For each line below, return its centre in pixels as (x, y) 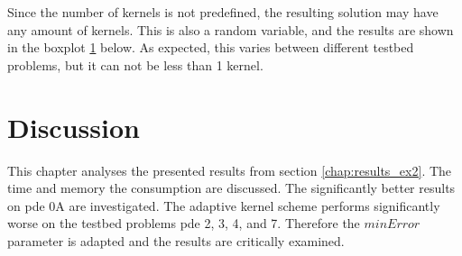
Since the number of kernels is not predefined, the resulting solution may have (223, 12)
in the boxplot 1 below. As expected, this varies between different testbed (211, 47)
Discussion (74, 127)
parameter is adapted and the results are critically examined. (176, 240)
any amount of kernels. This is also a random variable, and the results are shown (231, 29)
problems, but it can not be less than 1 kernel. (135, 64)
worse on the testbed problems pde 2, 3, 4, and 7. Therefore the (184, 223)
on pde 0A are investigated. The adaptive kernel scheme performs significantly (224, 205)
